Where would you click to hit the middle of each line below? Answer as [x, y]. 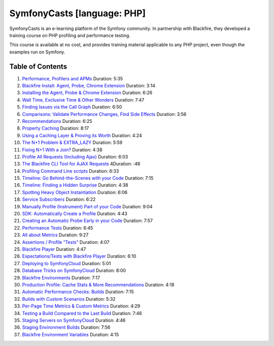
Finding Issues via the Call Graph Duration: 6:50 [72, 107]
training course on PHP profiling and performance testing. [70, 35]
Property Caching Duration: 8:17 [56, 128]
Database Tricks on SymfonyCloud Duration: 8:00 [74, 271]
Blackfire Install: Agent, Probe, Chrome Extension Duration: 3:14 [89, 86]
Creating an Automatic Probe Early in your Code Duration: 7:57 [88, 221]
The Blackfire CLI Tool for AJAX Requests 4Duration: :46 [81, 164]
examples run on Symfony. [37, 52]
